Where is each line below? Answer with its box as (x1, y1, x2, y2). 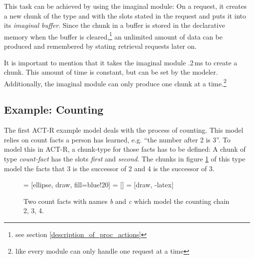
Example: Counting (4, 102, 104, 117)
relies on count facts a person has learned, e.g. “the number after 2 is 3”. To (4, 134, 231, 144)
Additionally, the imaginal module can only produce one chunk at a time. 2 (4, 77, 227, 88)
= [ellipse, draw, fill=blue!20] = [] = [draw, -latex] (23, 179, 174, 190)
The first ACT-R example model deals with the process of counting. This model (4, 125, 243, 135)
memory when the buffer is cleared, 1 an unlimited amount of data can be (4, 30, 223, 41)
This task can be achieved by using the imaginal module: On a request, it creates (4, 1, 247, 11)
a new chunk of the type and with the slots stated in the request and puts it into (4, 10, 246, 20)
